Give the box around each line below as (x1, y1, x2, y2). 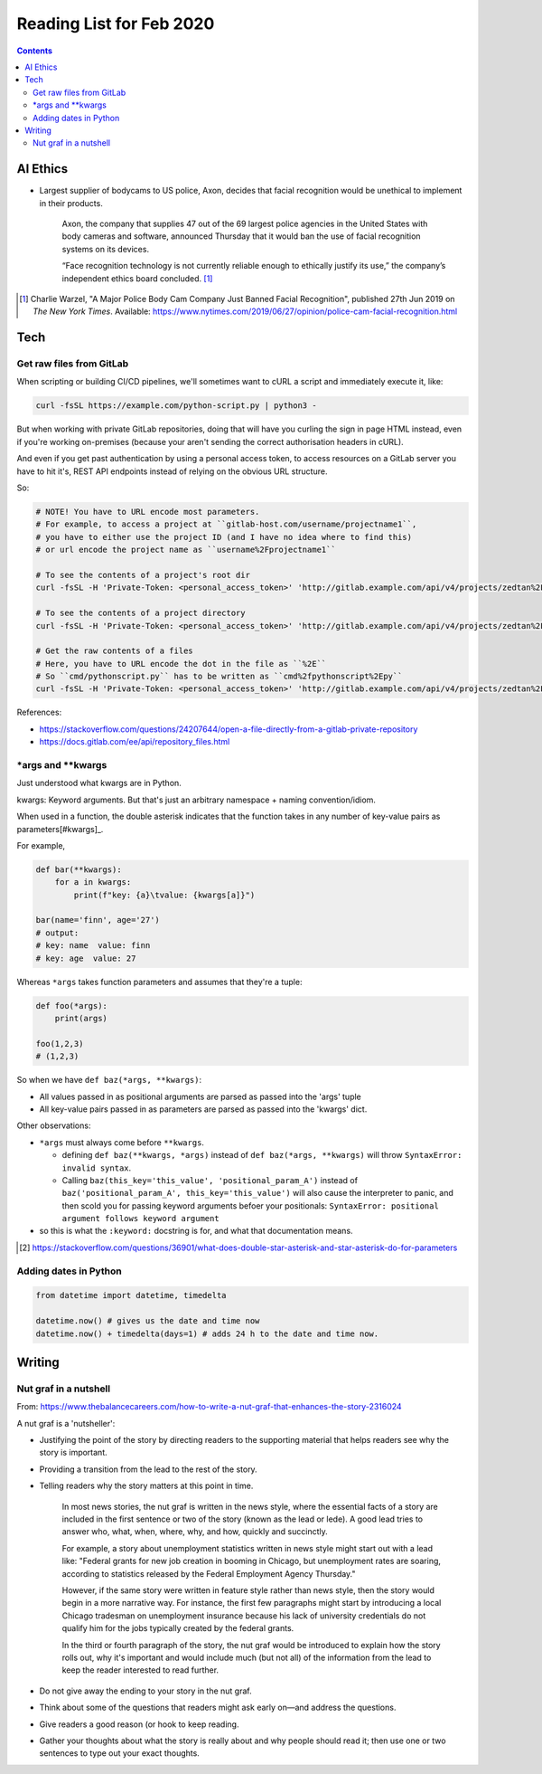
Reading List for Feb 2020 (16, 14, 215, 33)
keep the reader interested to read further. (61, 1665, 220, 1675)
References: (16, 707, 62, 718)
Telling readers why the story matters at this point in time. (39, 1480, 254, 1492)
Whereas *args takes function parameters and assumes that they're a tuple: (16, 976, 303, 987)
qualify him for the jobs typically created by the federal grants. (61, 1623, 294, 1634)
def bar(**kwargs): (35, 864, 122, 875)
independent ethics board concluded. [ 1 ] (61, 272, 213, 284)
